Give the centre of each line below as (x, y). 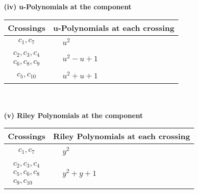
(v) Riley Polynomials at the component (74, 115)
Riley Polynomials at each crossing (122, 136)
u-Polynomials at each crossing (114, 27)
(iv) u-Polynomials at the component (68, 6)
